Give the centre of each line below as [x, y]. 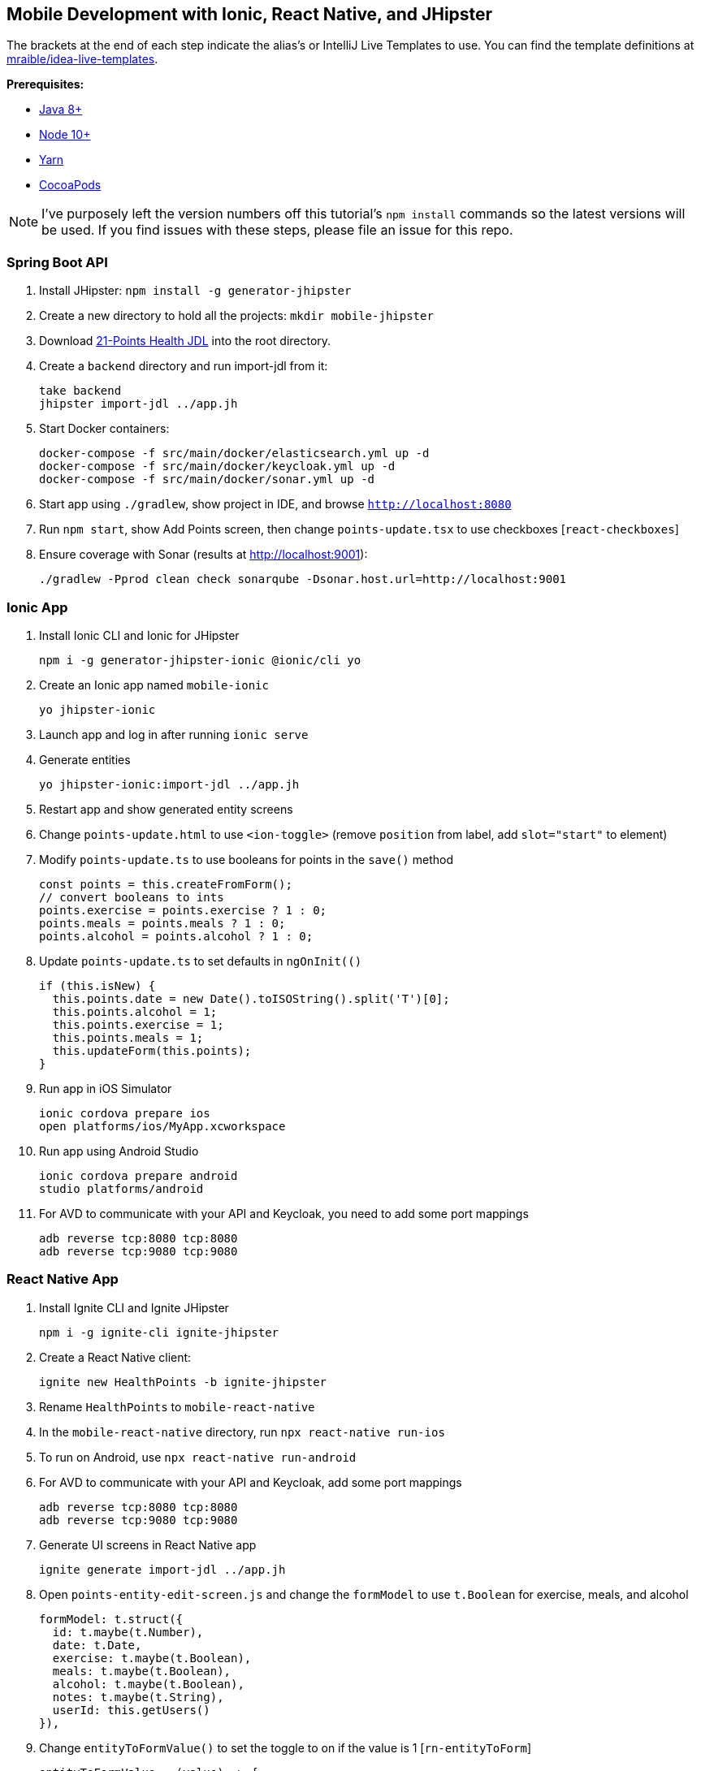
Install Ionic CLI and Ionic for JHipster [139, 635]
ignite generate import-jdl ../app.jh [162, 1569]
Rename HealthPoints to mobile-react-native [177, 1406]
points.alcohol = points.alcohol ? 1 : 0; [176, 936]
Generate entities [85, 759]
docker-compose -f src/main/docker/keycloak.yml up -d [217, 467]
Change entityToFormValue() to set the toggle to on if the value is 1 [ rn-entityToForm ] [286, 1747]
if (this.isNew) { [97, 985]
